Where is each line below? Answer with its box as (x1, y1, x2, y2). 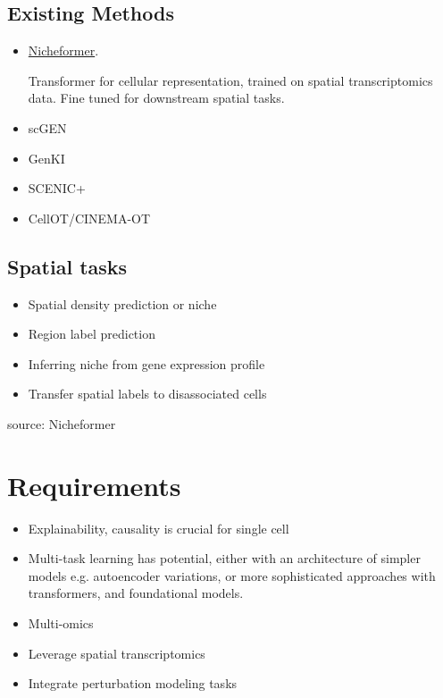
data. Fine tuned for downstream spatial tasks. (28, 88, 285, 107)
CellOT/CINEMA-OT (28, 208, 151, 227)
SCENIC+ (28, 179, 86, 198)
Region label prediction (28, 324, 155, 343)
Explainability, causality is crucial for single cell (28, 518, 289, 537)
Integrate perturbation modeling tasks (28, 674, 238, 693)
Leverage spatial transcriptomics (28, 643, 205, 662)
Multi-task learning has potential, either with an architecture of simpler (28, 549, 421, 568)
